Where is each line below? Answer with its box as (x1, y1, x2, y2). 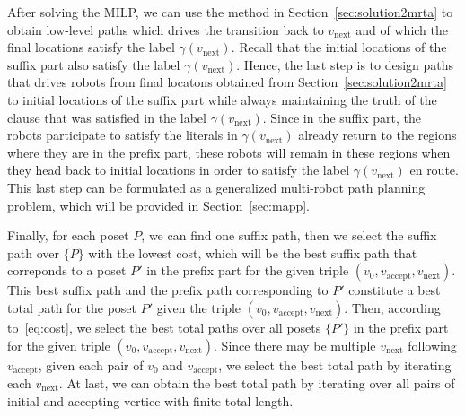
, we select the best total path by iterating (218, 355, 452, 374)
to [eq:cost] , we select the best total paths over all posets (7, 317, 321, 336)
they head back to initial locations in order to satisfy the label (7, 160, 350, 179)
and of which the (355, 20, 449, 39)
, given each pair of (38, 355, 144, 374)
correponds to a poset (7, 261, 127, 280)
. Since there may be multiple (214, 335, 376, 354)
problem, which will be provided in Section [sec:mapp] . (7, 195, 310, 214)
